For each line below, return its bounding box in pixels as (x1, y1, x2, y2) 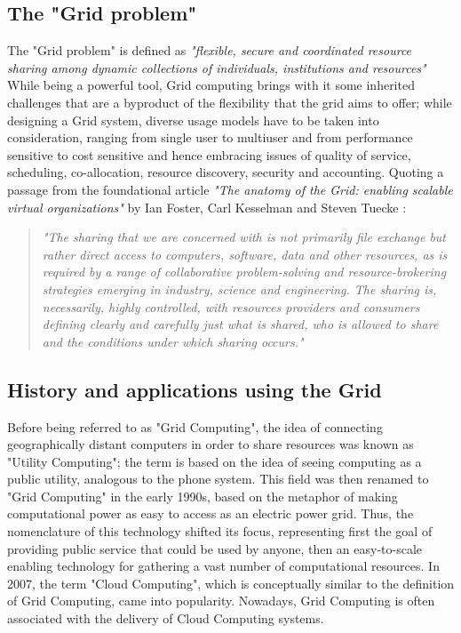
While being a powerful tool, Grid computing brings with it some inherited (7, 76, 415, 94)
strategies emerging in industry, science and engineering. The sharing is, (42, 279, 437, 298)
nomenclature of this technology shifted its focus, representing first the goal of (7, 522, 433, 541)
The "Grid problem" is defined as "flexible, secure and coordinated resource (7, 41, 412, 60)
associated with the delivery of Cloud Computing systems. (7, 609, 324, 628)
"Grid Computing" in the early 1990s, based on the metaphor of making (7, 486, 398, 505)
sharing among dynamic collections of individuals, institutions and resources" (7, 58, 426, 76)
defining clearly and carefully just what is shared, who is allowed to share (42, 315, 439, 333)
